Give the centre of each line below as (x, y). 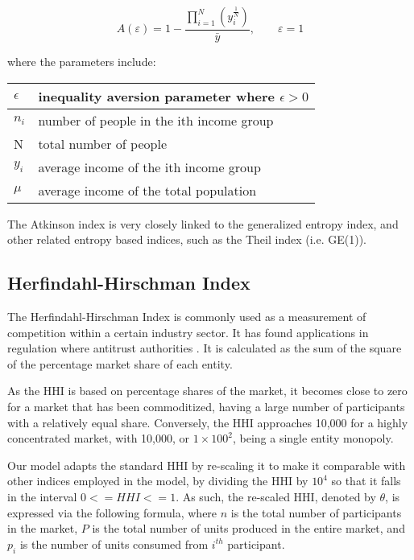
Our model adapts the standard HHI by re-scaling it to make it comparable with (207, 465)
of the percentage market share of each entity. (120, 363)
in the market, (43, 528)
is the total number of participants (316, 512)
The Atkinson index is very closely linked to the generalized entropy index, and (203, 223)
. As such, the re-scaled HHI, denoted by (276, 496)
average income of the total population (147, 190)
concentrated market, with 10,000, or (99, 438)
